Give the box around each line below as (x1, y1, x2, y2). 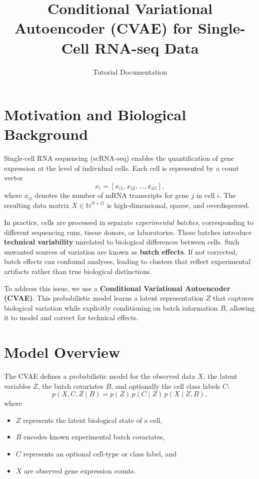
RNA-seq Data (94, 37, 199, 58)
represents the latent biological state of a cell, (23, 414, 162, 425)
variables (4, 380, 31, 391)
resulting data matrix (4, 200, 69, 210)
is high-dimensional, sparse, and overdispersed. (106, 200, 250, 210)
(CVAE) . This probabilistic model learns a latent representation (4, 293, 203, 303)
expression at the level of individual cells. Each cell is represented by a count (4, 162, 239, 173)
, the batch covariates (37, 380, 103, 391)
